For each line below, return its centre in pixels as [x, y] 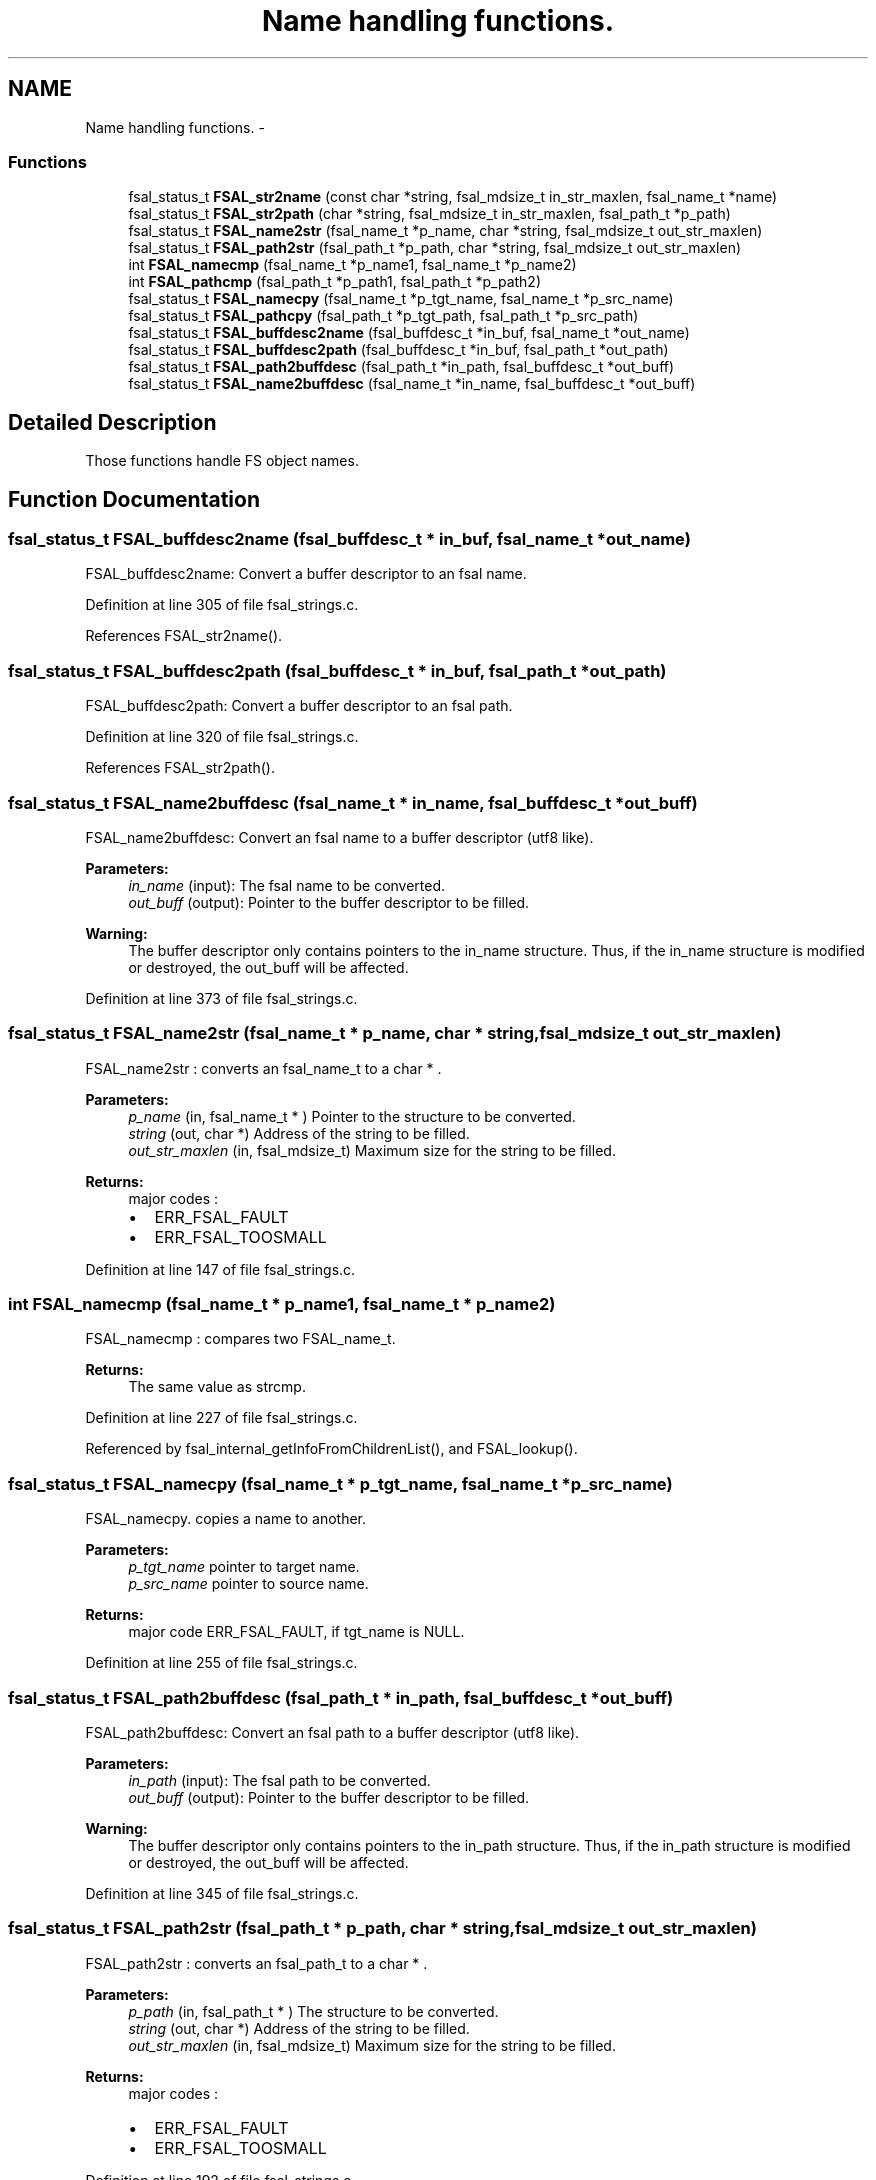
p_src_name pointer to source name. [248, 1584]
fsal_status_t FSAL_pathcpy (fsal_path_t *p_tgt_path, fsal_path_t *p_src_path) [383, 316]
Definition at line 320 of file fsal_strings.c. [222, 737]
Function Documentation [134, 499]
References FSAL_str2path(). [180, 768]
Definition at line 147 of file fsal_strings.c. [220, 1269]
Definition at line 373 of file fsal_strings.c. [221, 998]
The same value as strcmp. [217, 1387]
